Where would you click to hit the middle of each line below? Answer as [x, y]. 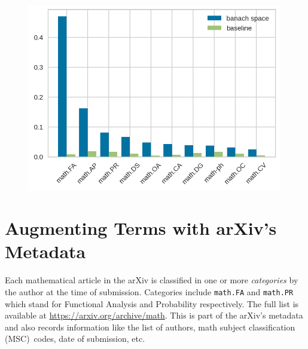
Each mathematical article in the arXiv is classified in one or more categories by [152, 280]
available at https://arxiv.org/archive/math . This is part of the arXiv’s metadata [154, 315]
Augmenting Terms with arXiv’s [141, 228]
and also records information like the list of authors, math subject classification [150, 327]
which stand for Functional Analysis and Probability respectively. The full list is [152, 303]
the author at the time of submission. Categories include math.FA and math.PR [149, 291]
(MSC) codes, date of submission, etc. [75, 339]
